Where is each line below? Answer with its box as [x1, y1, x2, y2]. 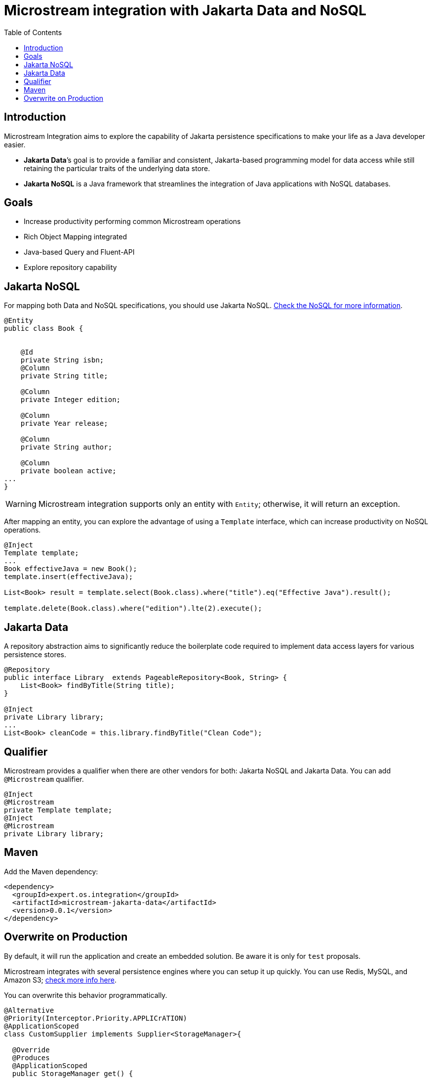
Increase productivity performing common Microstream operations [24, 217, 241, 226]
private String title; [20, 372, 108, 380]
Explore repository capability [24, 263, 117, 272]
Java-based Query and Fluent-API [24, 248, 135, 257]
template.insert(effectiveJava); [4, 573, 133, 581]
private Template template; [4, 806, 113, 814]
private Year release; [20, 419, 108, 428]
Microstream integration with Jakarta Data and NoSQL [4, 2, 367, 19]
